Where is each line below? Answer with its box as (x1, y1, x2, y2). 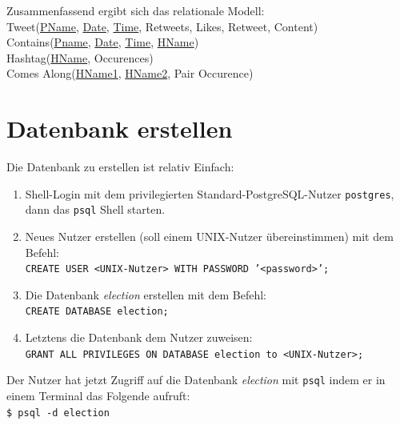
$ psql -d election (6, 407, 110, 419)
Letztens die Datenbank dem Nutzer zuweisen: (25, 329, 253, 346)
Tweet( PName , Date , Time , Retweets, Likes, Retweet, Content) (6, 18, 318, 34)
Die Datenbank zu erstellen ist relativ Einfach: (6, 158, 234, 175)
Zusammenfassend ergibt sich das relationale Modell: (6, 2, 265, 18)
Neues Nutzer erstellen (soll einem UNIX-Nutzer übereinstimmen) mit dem (25, 228, 394, 244)
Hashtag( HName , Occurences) (6, 49, 154, 66)
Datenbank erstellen (6, 112, 233, 145)
